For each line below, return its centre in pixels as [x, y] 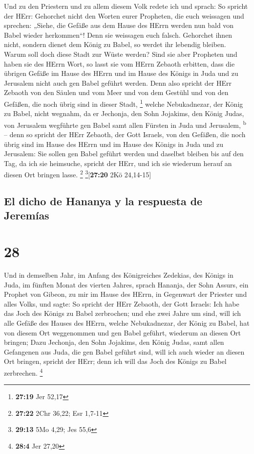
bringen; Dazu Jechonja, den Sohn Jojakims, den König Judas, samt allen [114, 342]
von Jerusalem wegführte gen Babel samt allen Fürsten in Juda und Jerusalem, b [125, 124]
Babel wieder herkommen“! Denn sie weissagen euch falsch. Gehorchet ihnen [118, 35]
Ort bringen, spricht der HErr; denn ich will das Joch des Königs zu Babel [115, 361]
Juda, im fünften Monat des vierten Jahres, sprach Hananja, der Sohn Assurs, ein [126, 284]
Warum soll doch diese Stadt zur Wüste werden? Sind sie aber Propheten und [121, 54]
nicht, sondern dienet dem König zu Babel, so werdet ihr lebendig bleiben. [115, 44]
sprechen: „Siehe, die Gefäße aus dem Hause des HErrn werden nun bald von [119, 25]
